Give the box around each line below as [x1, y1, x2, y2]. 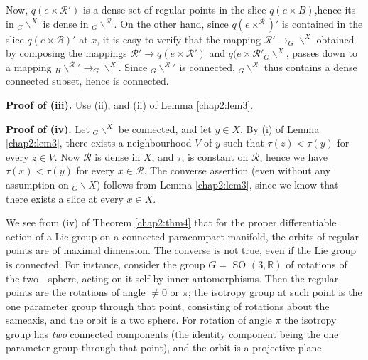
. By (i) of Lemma [240, 121, 320, 136]
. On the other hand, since [114, 16, 229, 31]
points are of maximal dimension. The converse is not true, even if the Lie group [6, 243, 356, 258]
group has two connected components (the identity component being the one [6, 326, 339, 341]
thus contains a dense [264, 59, 357, 74]
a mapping [6, 59, 52, 74]
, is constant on [181, 149, 249, 164]
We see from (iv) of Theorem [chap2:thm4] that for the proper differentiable [6, 215, 337, 230]
